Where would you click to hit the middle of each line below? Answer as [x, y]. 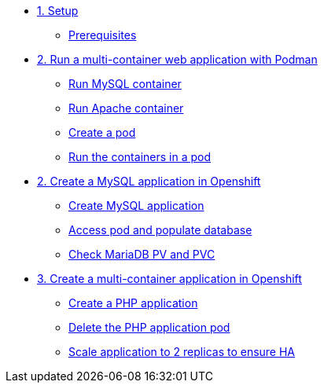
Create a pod [102, 132]
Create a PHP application [133, 303]
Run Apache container [126, 108]
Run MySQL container [125, 84]
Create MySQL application [136, 206]
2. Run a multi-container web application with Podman [177, 59]
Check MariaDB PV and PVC [142, 254]
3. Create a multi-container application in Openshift [169, 279]
